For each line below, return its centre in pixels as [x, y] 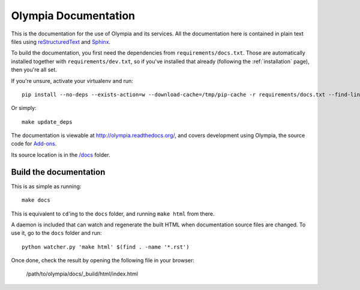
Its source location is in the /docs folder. [61, 155]
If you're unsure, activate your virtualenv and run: [72, 80]
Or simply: [24, 108]
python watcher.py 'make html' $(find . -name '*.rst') [106, 247]
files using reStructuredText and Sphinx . [61, 41]
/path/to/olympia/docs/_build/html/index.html [82, 274]
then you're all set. [34, 70]
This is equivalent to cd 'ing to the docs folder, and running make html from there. [113, 214]
